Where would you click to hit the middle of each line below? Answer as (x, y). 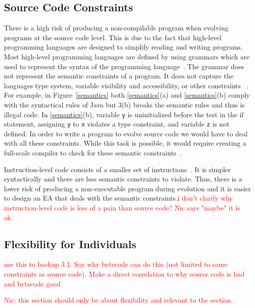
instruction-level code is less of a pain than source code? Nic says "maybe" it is (122, 208)
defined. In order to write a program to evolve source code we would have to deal (126, 133)
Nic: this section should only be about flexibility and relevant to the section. (118, 300)
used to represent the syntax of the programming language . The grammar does (124, 66)
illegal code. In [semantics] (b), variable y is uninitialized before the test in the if (124, 114)
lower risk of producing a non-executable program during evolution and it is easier (127, 188)
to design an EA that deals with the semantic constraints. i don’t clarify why (118, 198)
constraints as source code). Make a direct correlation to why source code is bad (124, 274)
